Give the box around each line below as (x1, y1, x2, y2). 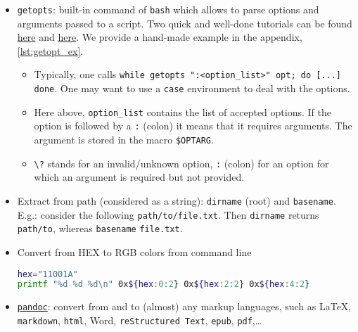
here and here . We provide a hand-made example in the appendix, (17, 30, 302, 44)
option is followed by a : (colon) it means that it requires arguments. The (34, 118, 352, 133)
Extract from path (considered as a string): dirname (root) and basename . (17, 193, 336, 207)
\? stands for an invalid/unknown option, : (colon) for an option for (34, 155, 329, 170)
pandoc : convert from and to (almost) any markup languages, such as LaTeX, (17, 299, 352, 314)
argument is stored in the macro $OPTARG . (34, 132, 214, 147)
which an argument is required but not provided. (34, 170, 245, 184)
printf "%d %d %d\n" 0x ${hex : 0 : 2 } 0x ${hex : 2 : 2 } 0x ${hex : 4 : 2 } (17, 279, 310, 290)
